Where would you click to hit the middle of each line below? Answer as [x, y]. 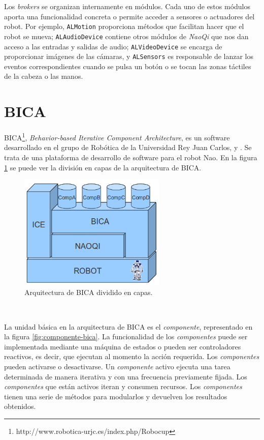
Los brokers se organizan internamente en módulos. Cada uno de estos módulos [127, 6]
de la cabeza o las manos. [44, 76]
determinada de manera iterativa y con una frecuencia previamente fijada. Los [126, 376]
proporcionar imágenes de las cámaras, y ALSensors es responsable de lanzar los [129, 56]
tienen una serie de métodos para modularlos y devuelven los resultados [116, 396]
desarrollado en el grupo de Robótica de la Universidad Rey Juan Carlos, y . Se [128, 147]
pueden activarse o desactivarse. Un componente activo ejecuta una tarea [117, 366]
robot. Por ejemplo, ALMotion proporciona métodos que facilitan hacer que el [124, 26]
